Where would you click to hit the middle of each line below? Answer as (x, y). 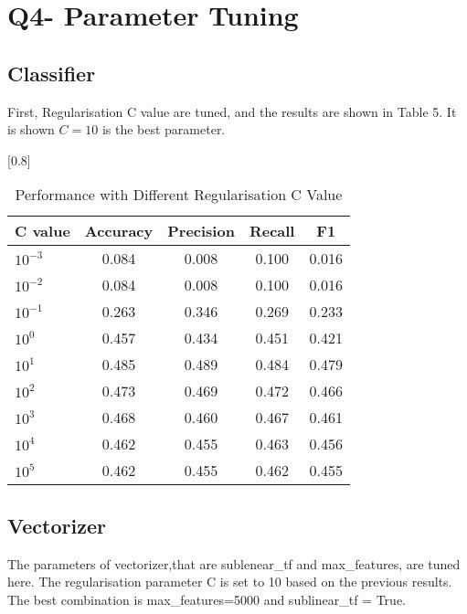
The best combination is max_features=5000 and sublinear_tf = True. (207, 599)
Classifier (52, 73)
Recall (272, 231)
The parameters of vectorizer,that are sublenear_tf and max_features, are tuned (234, 563)
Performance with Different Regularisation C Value (179, 195)
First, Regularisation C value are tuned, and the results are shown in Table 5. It (232, 111)
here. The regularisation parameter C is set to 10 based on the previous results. (230, 582)
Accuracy (119, 231)
